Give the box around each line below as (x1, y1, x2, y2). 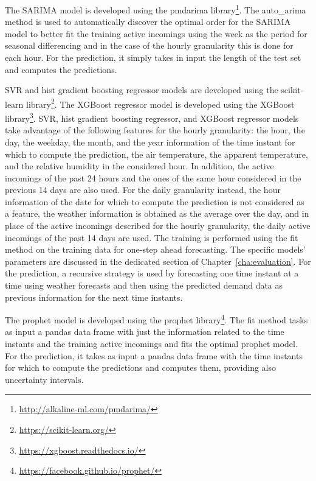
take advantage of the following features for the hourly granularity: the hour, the (5, 124, 305, 136)
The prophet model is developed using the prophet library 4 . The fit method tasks (5, 312, 308, 326)
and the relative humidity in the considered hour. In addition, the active (5, 160, 274, 172)
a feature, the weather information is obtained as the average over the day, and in (5, 207, 309, 220)
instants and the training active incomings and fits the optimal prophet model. (5, 337, 298, 350)
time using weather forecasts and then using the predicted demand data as (5, 279, 283, 292)
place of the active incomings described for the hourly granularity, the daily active (5, 219, 311, 232)
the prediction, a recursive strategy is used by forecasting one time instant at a (5, 267, 299, 279)
